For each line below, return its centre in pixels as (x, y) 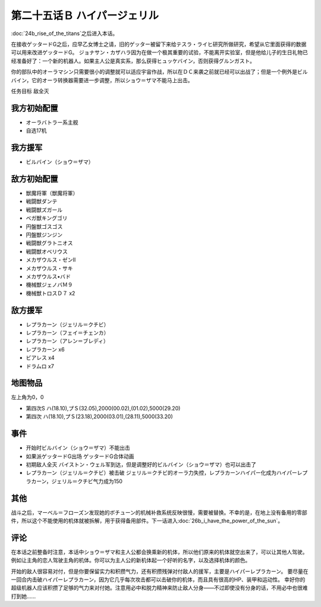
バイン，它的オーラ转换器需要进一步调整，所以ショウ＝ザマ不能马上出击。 (102, 80)
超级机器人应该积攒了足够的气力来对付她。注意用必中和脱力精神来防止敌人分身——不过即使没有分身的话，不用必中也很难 (159, 588)
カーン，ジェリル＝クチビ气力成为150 (77, 481)
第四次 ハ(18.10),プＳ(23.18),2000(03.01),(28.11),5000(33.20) (100, 416)
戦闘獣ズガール (44, 210)
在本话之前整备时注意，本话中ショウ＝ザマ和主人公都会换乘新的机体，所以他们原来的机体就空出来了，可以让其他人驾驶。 (159, 552)
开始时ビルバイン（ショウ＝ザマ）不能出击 (78, 448)
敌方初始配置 (34, 179)
